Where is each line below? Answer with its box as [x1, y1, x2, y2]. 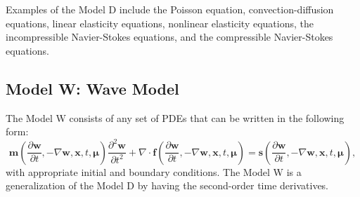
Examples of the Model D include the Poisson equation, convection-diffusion [6, 2, 334, 16]
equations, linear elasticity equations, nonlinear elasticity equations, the [6, 15, 314, 30]
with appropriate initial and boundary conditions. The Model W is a [6, 164, 302, 179]
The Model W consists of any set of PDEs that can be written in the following [6, 110, 345, 125]
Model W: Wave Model [6, 77, 179, 99]
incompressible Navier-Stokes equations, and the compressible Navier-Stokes [6, 29, 333, 44]
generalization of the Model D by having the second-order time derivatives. [6, 178, 329, 193]
